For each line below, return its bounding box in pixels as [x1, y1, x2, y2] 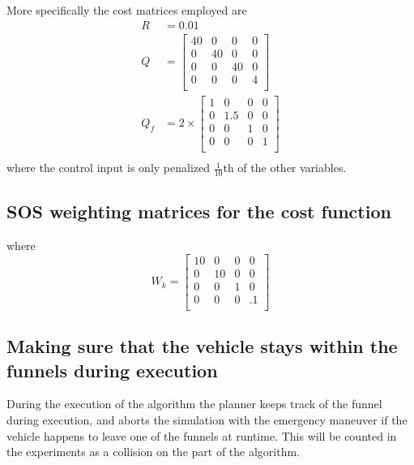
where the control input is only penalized [6, 159, 211, 176]
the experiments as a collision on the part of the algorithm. [6, 443, 301, 460]
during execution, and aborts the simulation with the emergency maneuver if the [6, 411, 408, 428]
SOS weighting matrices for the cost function [6, 199, 391, 224]
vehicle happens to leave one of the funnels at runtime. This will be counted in [6, 427, 397, 444]
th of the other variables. [223, 159, 347, 176]
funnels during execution [6, 357, 218, 382]
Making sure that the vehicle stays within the [6, 334, 398, 359]
